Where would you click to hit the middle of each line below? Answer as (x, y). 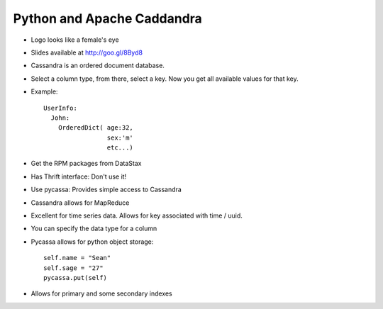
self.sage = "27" (73, 268)
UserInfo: (60, 108)
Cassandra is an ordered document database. (98, 66)
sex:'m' (120, 137)
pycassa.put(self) (76, 277)
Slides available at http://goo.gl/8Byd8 (87, 52)
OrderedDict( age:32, (96, 128)
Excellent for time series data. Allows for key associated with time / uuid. (137, 215)
